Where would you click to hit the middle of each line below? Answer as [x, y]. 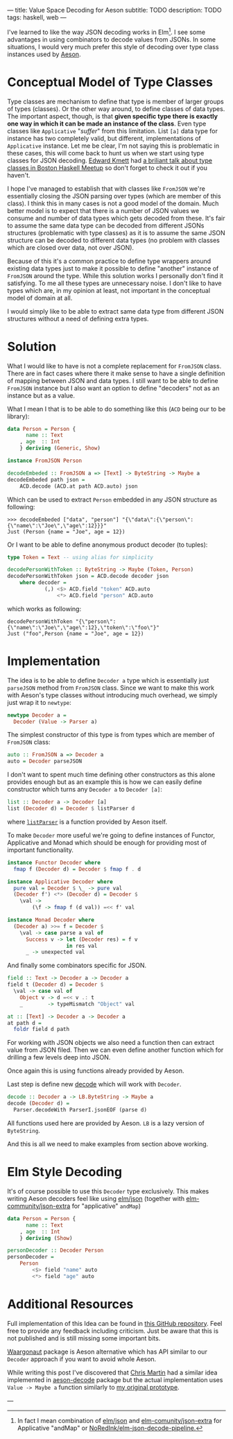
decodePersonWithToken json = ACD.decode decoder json [88, 576]
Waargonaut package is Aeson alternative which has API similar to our [107, 1352]
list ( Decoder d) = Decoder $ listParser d [71, 809]
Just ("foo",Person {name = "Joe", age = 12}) [76, 633]
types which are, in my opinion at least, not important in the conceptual [109, 290]
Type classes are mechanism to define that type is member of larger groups [115, 101]
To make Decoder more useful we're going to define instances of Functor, [111, 835]
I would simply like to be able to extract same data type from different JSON [115, 311]
